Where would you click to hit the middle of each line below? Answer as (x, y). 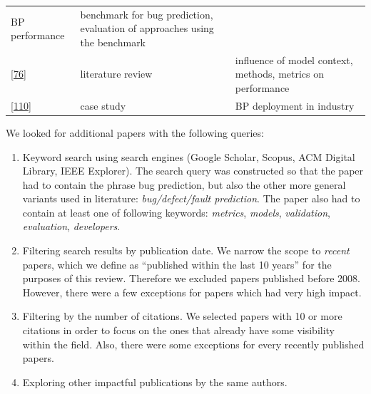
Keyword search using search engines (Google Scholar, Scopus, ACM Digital (189, 156)
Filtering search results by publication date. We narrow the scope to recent (186, 250)
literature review (116, 74)
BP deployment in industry (295, 105)
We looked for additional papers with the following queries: (135, 132)
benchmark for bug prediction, (147, 14)
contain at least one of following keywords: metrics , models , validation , (176, 212)
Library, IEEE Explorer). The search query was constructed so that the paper (193, 171)
